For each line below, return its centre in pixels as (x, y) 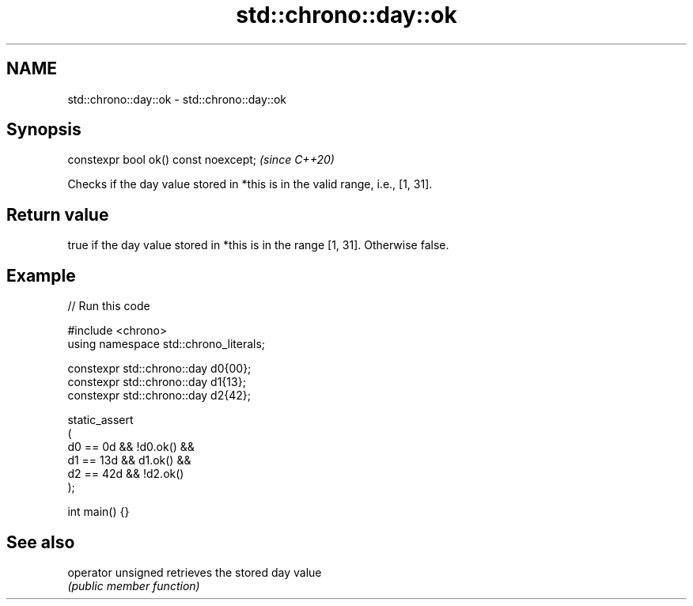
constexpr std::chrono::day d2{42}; (159, 396)
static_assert (100, 420)
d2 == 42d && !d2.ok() (126, 474)
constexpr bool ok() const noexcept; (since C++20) (201, 160)
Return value (58, 214)
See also (41, 542)
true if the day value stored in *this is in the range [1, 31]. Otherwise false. (258, 245)
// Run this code (109, 306)
